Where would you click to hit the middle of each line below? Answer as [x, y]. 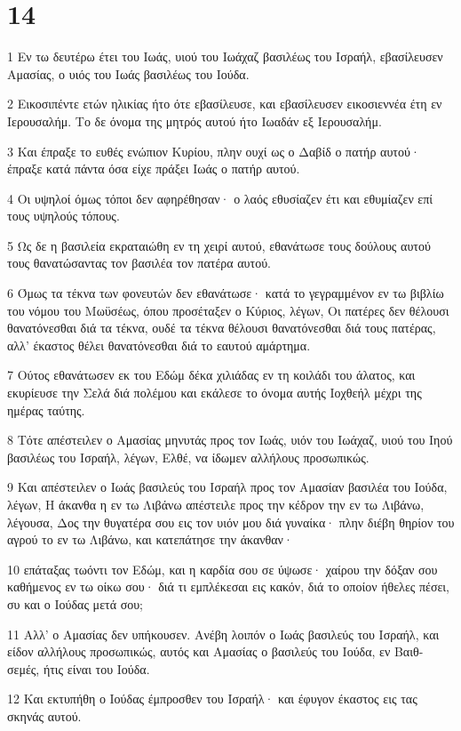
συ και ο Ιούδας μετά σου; [75, 603]
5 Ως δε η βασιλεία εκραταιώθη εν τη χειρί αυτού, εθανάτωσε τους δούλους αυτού [219, 245]
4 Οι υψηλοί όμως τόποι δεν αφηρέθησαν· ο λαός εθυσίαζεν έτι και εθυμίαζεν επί [220, 198]
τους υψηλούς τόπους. [64, 216]
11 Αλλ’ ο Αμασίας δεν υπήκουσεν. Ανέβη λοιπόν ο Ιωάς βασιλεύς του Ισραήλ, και [223, 634]
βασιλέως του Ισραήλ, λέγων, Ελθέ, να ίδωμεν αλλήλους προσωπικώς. [188, 457]
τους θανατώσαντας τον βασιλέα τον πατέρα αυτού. [139, 263]
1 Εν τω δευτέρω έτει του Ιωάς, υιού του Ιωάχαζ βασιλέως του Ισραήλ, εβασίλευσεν [225, 56]
